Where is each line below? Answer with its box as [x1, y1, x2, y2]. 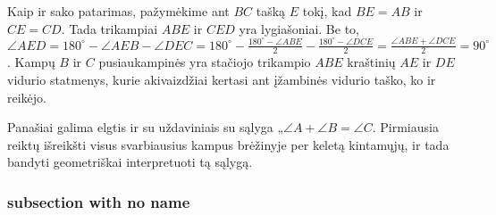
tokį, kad [302, 2, 352, 20]
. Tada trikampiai [61, 19, 158, 37]
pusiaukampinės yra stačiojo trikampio [98, 53, 311, 71]
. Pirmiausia [372, 118, 439, 136]
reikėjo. [7, 87, 46, 106]
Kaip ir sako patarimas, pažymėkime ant [7, 2, 230, 20]
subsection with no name [7, 190, 190, 212]
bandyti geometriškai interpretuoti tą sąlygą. [7, 153, 253, 171]
